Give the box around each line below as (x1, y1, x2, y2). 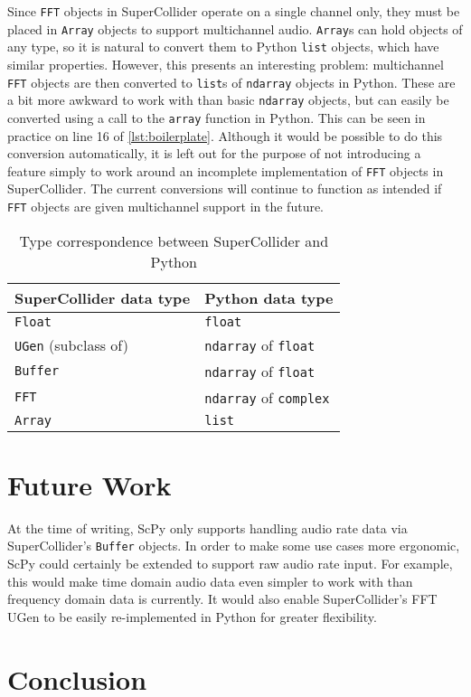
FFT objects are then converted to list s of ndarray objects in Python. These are (7, 72, 456, 91)
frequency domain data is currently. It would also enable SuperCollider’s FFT (7, 589, 438, 608)
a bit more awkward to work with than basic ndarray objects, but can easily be (7, 90, 449, 109)
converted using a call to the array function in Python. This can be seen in (7, 108, 426, 127)
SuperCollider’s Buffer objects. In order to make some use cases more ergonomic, (7, 536, 460, 555)
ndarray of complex (204, 386, 330, 408)
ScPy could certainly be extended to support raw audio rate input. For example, (7, 554, 453, 572)
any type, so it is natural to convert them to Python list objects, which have (7, 37, 439, 56)
